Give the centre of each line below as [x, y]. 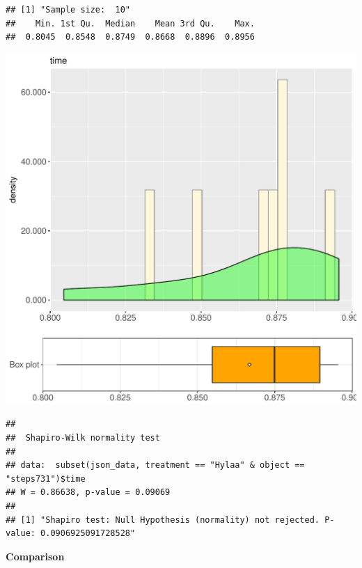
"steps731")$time [46, 479]
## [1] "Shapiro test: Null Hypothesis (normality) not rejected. [163, 520]
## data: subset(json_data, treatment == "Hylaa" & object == [155, 465]
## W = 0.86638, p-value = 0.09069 [88, 492]
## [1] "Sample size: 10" [68, 10]
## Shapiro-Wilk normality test [83, 437]
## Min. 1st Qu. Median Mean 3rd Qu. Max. [130, 23]
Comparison [35, 556]
